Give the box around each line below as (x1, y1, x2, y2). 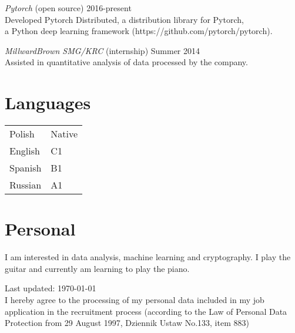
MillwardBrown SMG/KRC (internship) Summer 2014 (5, 44, 200, 56)
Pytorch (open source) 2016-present (5, 2, 132, 14)
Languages (5, 90, 91, 115)
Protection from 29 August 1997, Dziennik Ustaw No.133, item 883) (5, 317, 249, 329)
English (9, 144, 40, 158)
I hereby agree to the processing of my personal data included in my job (5, 294, 264, 305)
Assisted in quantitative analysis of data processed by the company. (5, 56, 248, 68)
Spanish (9, 161, 42, 175)
